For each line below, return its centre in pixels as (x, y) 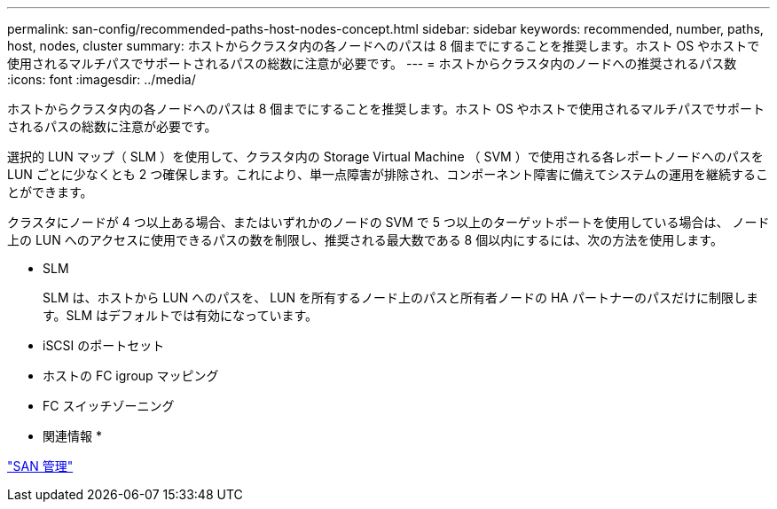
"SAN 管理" (40, 466)
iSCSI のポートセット (104, 345)
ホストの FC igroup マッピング (131, 376)
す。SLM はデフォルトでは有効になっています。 (180, 315)
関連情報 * (72, 436)
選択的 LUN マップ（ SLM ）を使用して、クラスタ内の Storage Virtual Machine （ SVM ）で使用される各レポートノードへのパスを (385, 157)
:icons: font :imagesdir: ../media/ (102, 79)
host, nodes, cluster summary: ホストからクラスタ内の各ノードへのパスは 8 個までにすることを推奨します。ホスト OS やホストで (384, 46)
